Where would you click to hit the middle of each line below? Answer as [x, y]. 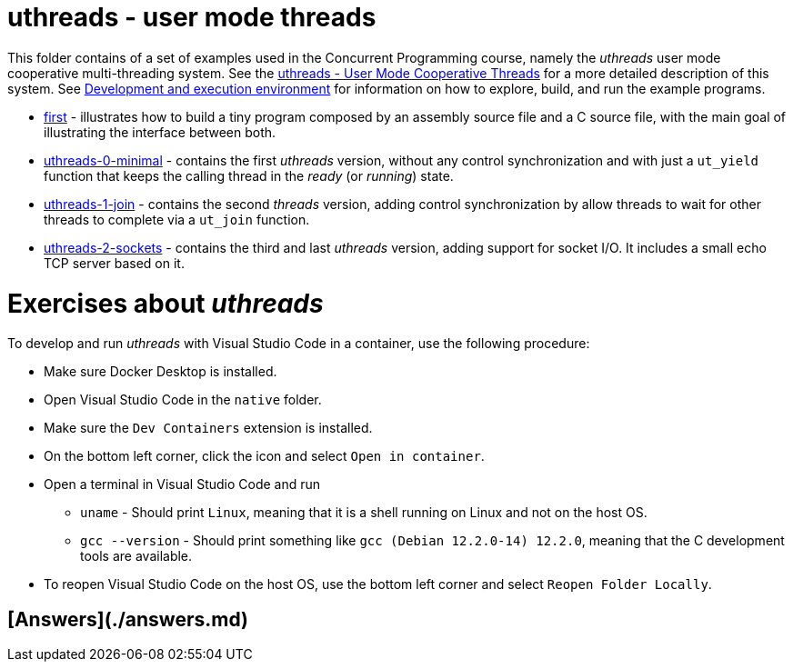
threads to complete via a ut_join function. [177, 219]
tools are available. [136, 556]
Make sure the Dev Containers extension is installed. [208, 428]
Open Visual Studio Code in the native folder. [183, 400]
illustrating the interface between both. [160, 132]
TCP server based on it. [114, 263]
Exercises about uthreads [166, 303]
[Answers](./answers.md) [128, 619]
